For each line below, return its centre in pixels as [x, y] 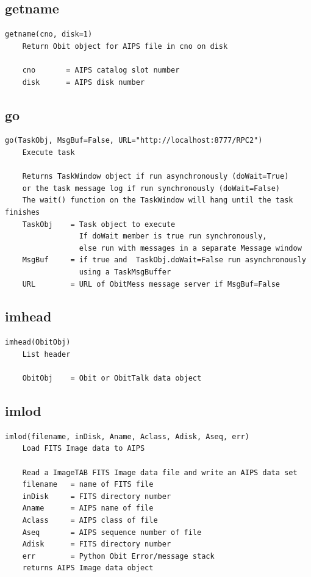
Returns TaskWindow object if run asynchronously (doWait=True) [155, 177]
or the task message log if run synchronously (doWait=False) [151, 188]
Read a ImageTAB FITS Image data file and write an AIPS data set [160, 472]
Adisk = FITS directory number [97, 544]
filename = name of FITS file [88, 485]
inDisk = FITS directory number [97, 496]
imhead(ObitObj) [38, 342]
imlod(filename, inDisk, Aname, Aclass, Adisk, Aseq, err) [127, 436]
